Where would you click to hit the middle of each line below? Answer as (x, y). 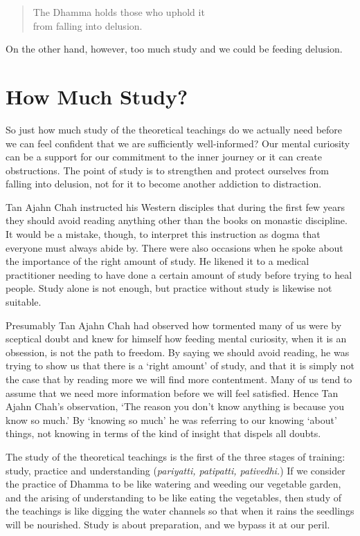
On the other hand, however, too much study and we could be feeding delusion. (174, 49)
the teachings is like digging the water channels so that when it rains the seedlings (180, 511)
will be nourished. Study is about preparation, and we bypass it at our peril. (168, 524)
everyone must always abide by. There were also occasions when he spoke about (174, 247)
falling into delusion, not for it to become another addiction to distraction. (164, 184)
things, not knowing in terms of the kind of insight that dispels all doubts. (163, 433)
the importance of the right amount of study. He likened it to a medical (157, 261)
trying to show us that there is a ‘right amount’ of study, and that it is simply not (180, 366)
